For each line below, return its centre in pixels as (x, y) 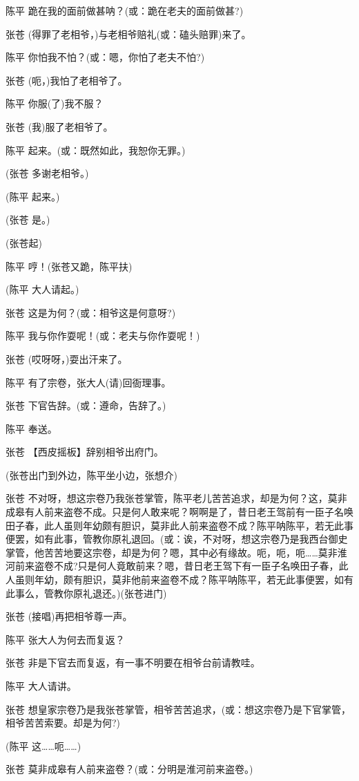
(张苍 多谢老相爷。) (47, 173)
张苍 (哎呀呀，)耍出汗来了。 (67, 358)
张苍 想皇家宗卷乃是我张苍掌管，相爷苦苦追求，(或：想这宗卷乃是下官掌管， (178, 709)
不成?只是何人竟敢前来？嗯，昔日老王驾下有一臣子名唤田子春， (196, 566)
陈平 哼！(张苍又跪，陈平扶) (69, 266)
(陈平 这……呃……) (43, 745)
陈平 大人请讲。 (41, 686)
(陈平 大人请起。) (42, 289)
